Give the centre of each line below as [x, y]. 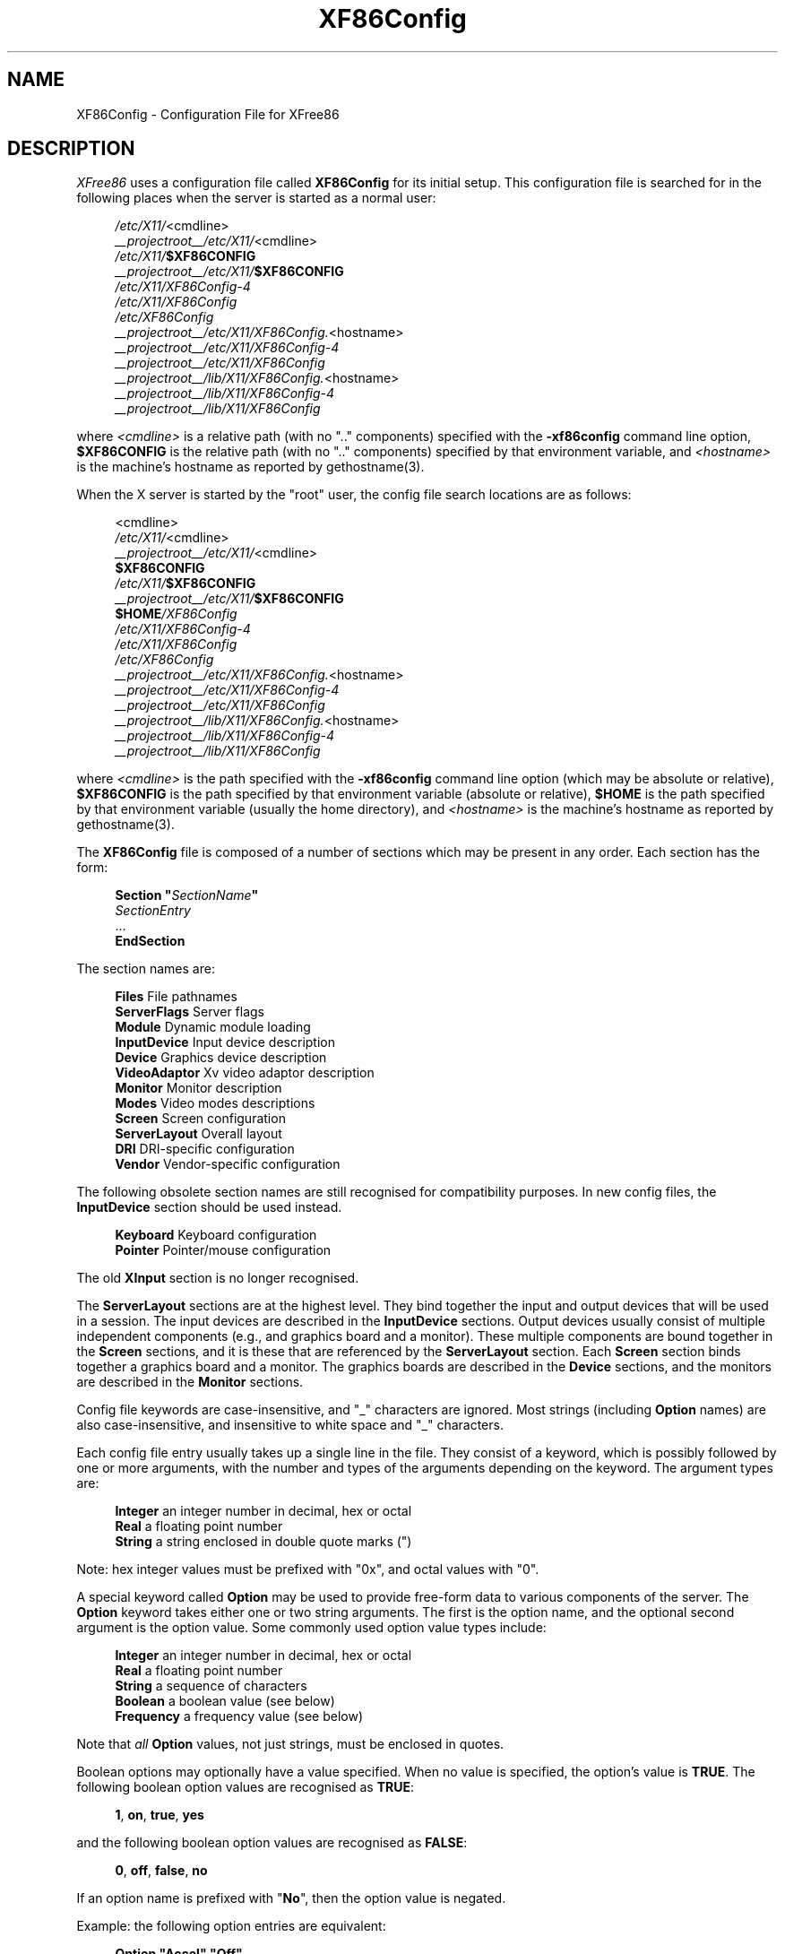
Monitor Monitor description [198, 1088]
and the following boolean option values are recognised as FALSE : [272, 1843]
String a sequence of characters [211, 1686]
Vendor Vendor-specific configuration [228, 1164]
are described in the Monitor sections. [190, 1382]
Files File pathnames [176, 997]
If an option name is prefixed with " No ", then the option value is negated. [291, 1898]
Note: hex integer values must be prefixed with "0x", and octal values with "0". [308, 1569]
